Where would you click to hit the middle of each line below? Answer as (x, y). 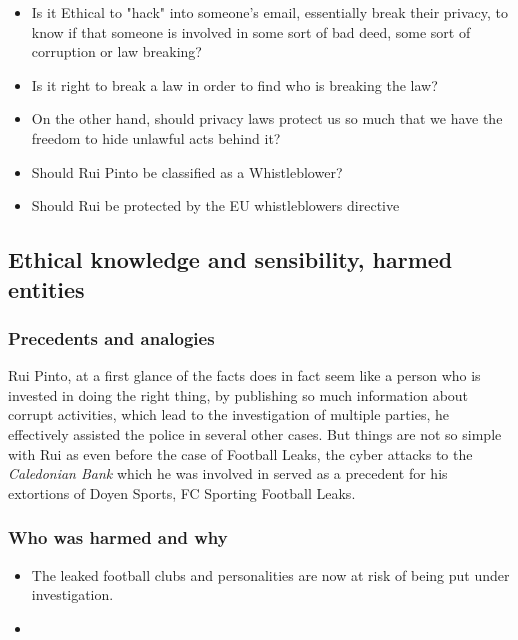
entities (46, 288)
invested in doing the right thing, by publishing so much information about (238, 394)
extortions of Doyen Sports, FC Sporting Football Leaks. (182, 492)
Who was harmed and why (118, 537)
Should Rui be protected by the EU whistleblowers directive (215, 205)
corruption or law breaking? (116, 51)
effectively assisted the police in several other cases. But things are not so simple (255, 433)
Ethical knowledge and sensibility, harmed (230, 259)
